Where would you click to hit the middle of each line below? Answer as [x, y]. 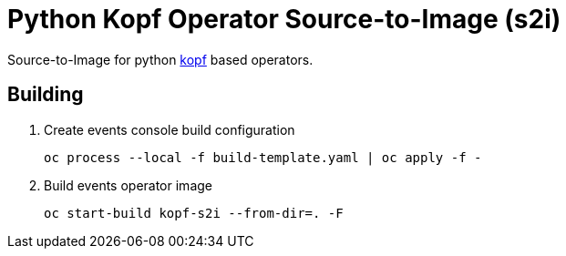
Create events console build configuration [170, 129]
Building [46, 95]
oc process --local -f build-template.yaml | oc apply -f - [263, 157]
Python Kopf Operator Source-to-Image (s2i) [284, 19]
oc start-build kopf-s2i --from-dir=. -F [194, 213]
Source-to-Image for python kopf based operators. [160, 59]
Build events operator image [128, 185]
